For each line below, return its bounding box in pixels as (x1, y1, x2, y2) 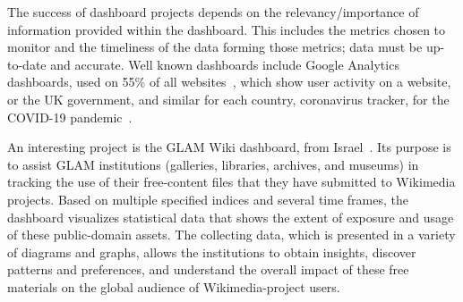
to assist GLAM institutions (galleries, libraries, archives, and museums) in (7, 155, 419, 173)
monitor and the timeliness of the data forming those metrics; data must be (7, 38, 423, 56)
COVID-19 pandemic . (7, 107, 133, 126)
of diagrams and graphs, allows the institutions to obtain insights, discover (7, 242, 416, 261)
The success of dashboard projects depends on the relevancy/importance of (7, 3, 419, 21)
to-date (7, 55, 47, 73)
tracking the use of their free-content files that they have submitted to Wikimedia (7, 172, 456, 191)
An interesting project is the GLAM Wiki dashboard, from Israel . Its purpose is (7, 138, 451, 156)
